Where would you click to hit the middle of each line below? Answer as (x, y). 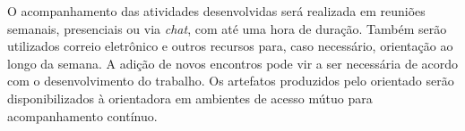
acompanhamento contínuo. (82, 115)
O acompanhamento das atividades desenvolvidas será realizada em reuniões (216, 11)
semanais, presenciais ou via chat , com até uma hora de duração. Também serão (227, 28)
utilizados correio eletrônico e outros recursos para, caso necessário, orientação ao (230, 46)
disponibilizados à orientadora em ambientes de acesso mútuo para (190, 98)
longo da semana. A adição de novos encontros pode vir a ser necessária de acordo (233, 63)
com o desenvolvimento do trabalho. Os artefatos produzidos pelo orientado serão (231, 81)
